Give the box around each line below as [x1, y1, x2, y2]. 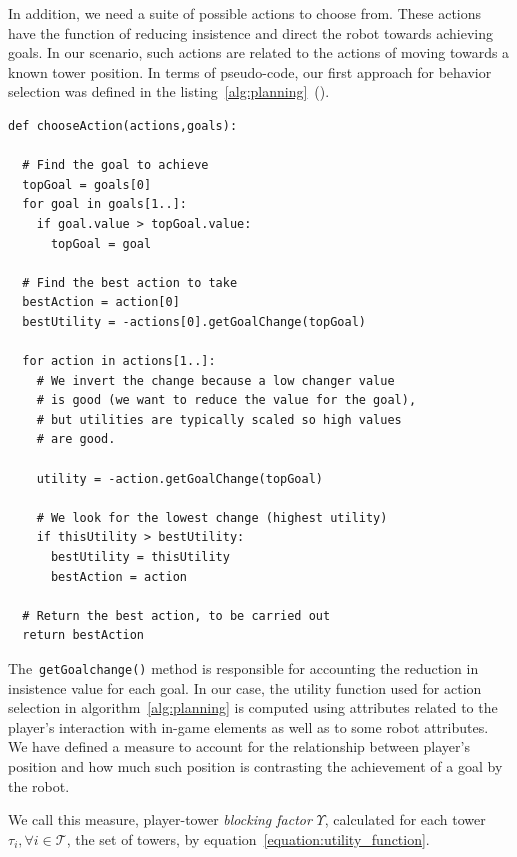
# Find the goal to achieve [22, 158, 209, 173]
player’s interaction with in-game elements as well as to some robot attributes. [8, 716, 489, 737]
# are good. [36, 432, 116, 447]
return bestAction [22, 628, 145, 643]
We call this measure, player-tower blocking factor [8, 809, 312, 830]
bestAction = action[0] [22, 295, 180, 310]
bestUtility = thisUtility [50, 550, 230, 565]
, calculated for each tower [324, 809, 486, 830]
